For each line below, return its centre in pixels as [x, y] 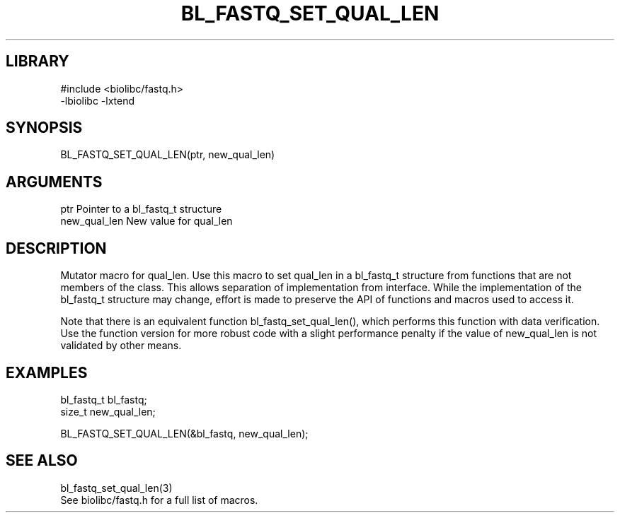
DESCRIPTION [56, 248]
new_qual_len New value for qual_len [147, 221]
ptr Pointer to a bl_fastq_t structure [141, 209]
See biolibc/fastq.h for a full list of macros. [159, 500]
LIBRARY [38, 61]
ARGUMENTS [54, 182]
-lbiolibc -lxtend [98, 100]
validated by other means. [121, 346]
